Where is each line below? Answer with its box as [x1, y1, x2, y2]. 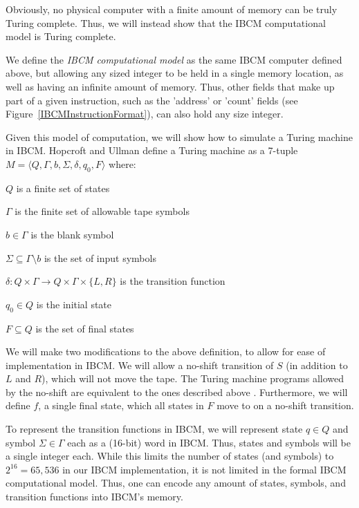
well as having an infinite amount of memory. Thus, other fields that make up [6, 79, 335, 93]
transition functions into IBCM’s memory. [6, 489, 183, 504]
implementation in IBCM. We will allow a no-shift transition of [6, 357, 274, 372]
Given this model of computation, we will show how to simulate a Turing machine [6, 129, 353, 144]
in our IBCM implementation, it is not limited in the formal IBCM [62, 462, 347, 476]
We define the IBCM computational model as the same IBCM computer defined [6, 52, 342, 66]
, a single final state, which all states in [38, 398, 204, 413]
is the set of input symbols [44, 250, 156, 265]
